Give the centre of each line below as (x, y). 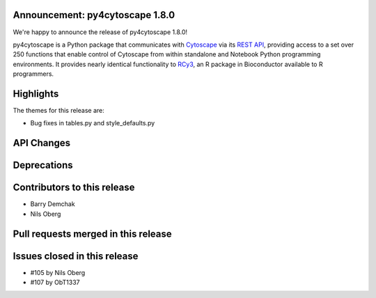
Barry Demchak (53, 204)
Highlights (36, 94)
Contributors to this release (74, 188)
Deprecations (43, 165)
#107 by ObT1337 (55, 283)
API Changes (42, 143)
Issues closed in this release (76, 256)
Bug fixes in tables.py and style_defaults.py (93, 123)
